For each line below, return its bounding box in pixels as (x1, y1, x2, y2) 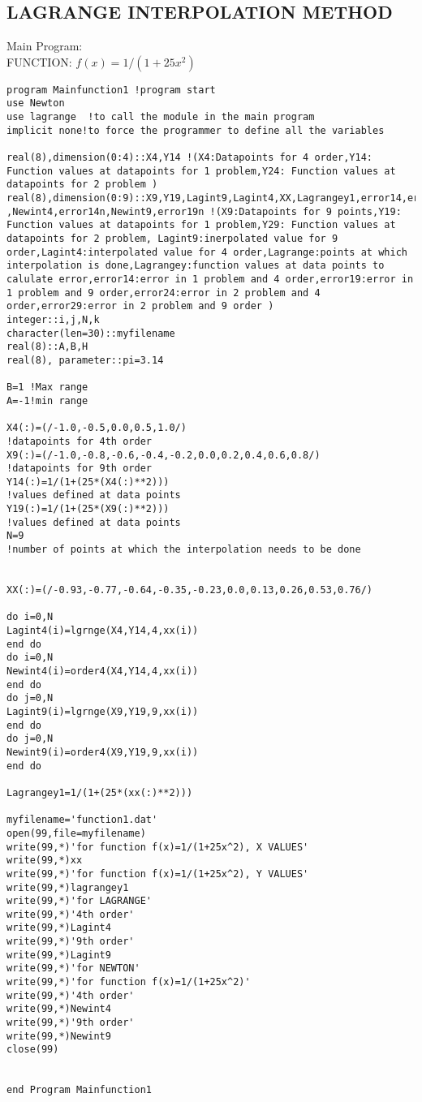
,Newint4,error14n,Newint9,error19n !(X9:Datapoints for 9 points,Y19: (6, 205, 402, 217)
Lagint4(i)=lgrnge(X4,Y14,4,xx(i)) (6, 625, 199, 637)
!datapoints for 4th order (6, 435, 152, 447)
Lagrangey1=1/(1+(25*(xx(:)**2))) (6, 786, 193, 799)
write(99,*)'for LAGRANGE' (6, 895, 152, 907)
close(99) (6, 1044, 59, 1056)
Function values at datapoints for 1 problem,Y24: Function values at (6, 165, 396, 177)
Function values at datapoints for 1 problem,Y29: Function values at (6, 219, 396, 231)
